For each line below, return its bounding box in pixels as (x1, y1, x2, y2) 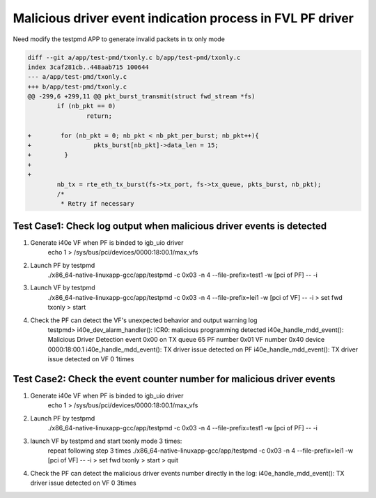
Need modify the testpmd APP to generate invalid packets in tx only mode (13, 35, 226, 43)
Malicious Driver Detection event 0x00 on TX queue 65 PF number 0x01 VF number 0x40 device (47, 335, 325, 344)
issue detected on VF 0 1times (47, 355, 134, 363)
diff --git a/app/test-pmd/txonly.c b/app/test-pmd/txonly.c (27, 53, 241, 61)
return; (86, 112, 113, 120)
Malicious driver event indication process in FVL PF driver (13, 10, 354, 26)
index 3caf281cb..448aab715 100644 (27, 63, 149, 71)
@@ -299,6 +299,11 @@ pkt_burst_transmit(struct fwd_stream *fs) (27, 93, 256, 100)
